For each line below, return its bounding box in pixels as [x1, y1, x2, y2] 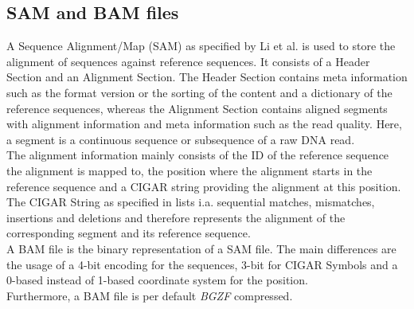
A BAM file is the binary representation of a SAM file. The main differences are [6, 240, 396, 256]
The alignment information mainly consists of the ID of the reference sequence [6, 147, 389, 163]
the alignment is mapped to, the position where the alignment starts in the [6, 162, 373, 178]
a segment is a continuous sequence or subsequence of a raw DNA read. [6, 131, 355, 147]
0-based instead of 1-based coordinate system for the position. [6, 272, 308, 288]
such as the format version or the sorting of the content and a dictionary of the [6, 84, 393, 100]
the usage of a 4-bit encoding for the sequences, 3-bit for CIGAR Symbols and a [6, 256, 398, 272]
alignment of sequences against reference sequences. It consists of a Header [6, 53, 370, 69]
